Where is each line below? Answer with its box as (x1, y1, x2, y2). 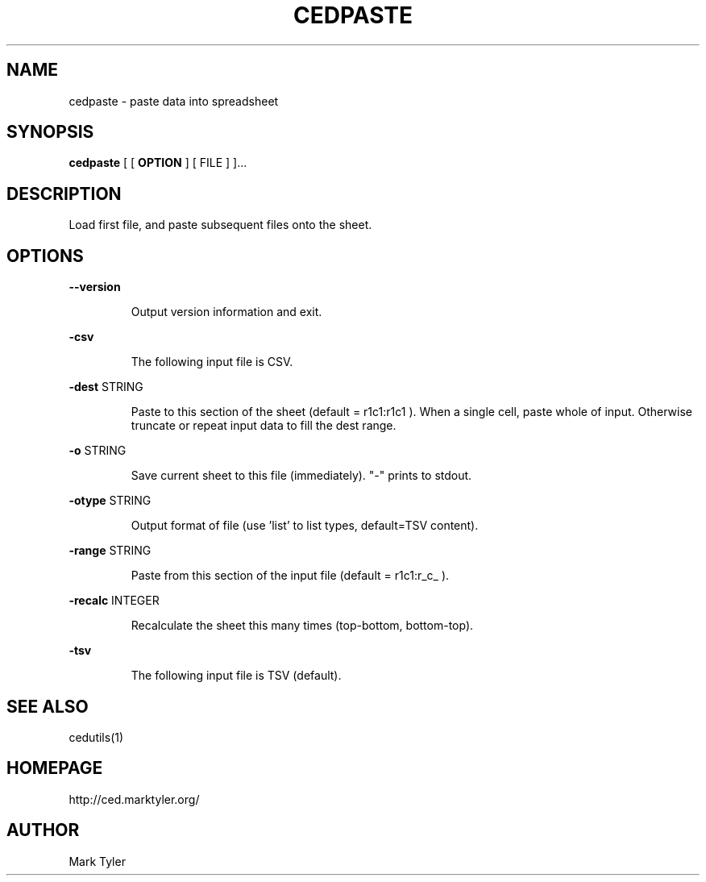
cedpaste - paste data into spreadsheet (69, 94, 279, 108)
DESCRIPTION (6, 183, 122, 204)
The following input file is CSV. (131, 355, 293, 369)
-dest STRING (69, 380, 143, 394)
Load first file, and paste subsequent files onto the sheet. (69, 218, 372, 232)
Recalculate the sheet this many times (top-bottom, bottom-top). (131, 618, 474, 633)
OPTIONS (6, 245, 84, 266)
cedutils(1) (69, 730, 124, 744)
